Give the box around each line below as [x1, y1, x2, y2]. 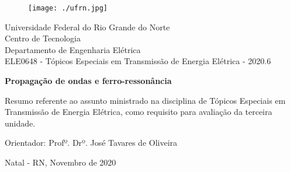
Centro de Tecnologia [5, 32, 81, 44]
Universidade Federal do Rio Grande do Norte [5, 20, 170, 33]
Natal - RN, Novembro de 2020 [5, 156, 116, 168]
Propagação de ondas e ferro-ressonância [5, 75, 172, 87]
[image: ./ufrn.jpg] [28, 4, 108, 12]
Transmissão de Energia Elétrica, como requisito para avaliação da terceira [5, 106, 272, 118]
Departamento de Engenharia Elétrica [5, 43, 141, 55]
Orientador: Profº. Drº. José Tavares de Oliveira [5, 136, 178, 149]
